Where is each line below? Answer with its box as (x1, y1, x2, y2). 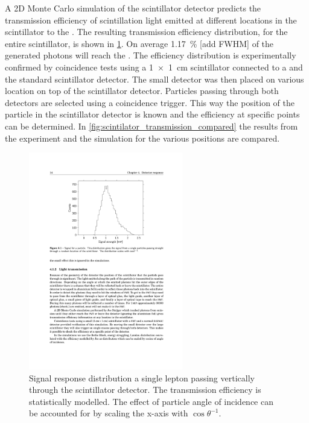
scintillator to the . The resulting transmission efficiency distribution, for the (5, 25, 288, 38)
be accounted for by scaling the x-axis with (29, 407, 188, 419)
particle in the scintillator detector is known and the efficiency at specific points (5, 108, 300, 121)
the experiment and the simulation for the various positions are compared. (5, 131, 280, 144)
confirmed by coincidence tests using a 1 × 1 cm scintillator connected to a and (5, 60, 303, 73)
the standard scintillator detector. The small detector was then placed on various (5, 72, 304, 85)
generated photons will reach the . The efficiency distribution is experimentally (5, 49, 296, 61)
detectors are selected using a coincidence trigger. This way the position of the (5, 96, 295, 108)
